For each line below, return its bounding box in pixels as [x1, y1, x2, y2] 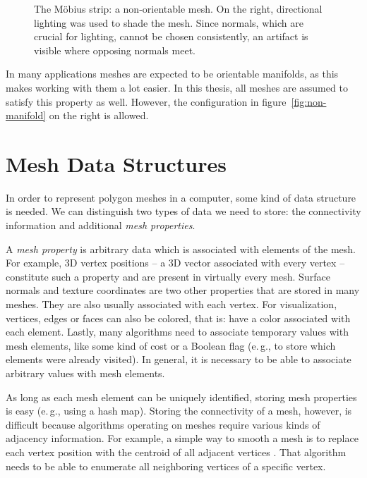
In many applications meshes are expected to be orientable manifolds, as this [6, 66, 339, 81]
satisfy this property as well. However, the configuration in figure [6, 94, 287, 109]
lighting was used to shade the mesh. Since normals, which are [34, 15, 303, 30]
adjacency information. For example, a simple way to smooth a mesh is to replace [6, 431, 359, 446]
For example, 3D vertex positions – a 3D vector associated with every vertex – [6, 255, 345, 270]
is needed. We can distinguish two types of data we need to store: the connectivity [6, 204, 361, 219]
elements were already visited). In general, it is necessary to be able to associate [6, 352, 351, 367]
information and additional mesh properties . [6, 218, 195, 233]
